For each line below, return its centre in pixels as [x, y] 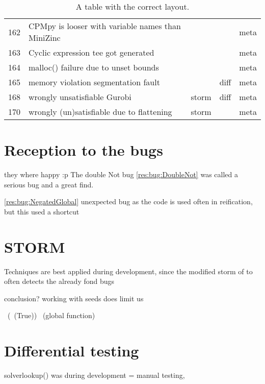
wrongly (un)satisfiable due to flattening [100, 112]
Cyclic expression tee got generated [91, 52]
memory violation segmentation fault [94, 82]
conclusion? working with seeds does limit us [74, 298]
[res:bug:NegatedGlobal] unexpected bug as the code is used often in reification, [128, 201]
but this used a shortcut [42, 211]
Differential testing [72, 351]
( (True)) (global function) [51, 315]
